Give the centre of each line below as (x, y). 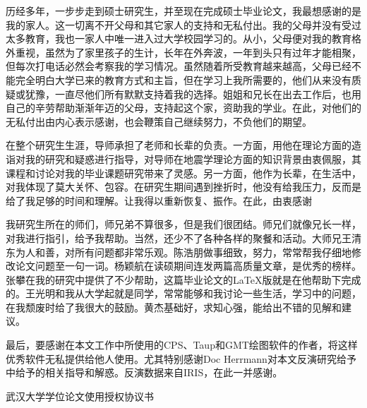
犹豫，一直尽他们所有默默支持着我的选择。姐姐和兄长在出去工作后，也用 (193, 94)
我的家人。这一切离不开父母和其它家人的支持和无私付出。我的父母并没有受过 (183, 24)
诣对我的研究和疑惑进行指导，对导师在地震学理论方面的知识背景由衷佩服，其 (183, 158)
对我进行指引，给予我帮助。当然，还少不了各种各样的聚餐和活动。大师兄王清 (183, 238)
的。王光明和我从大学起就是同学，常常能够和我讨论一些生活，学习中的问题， (183, 293)
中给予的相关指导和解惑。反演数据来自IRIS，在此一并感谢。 (144, 372)
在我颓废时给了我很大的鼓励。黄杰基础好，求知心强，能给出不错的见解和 (174, 307)
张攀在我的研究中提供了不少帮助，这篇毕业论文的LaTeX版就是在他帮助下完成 (183, 279)
